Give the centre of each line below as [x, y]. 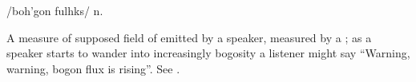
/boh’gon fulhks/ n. [55, 10]
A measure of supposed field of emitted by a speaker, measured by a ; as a [189, 37]
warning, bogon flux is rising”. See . [93, 68]
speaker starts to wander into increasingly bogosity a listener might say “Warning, [208, 53]
